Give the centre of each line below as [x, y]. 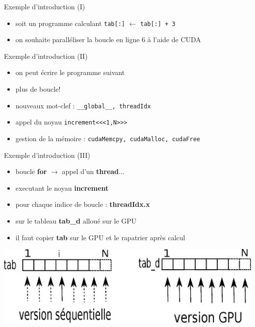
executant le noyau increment [62, 188]
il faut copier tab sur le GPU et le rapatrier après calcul [100, 237]
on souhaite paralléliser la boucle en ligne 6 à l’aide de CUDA [108, 39]
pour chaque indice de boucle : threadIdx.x [83, 204]
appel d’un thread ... [93, 171]
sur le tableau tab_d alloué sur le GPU [76, 220]
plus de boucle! [38, 89]
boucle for [31, 171]
